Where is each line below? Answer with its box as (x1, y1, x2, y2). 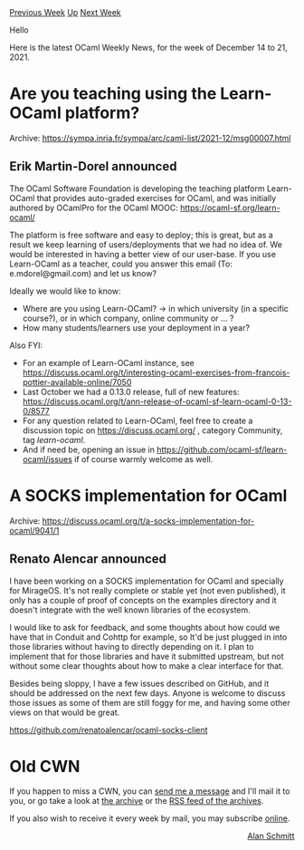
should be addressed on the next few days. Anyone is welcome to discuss (9, 687, 286, 699)
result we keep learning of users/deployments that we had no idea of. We (9, 238, 283, 250)
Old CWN (9, 756, 81, 777)
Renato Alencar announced (9, 551, 167, 567)
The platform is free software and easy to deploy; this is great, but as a (9, 229, 273, 240)
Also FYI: (9, 340, 43, 351)
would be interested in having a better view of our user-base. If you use (9, 248, 276, 259)
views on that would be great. (9, 707, 120, 718)
